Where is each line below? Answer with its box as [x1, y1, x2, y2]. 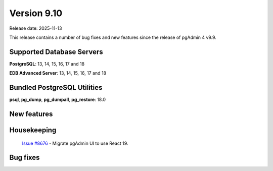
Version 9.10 [9, 8, 63, 19]
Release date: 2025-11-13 [9, 25, 62, 31]
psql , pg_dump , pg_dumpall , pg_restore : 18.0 [9, 96, 106, 103]
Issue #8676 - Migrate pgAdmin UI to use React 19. [22, 140, 128, 146]
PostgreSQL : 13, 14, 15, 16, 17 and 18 [9, 61, 85, 67]
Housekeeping [9, 126, 57, 134]
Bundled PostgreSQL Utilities [9, 83, 103, 92]
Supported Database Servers [9, 47, 103, 56]
